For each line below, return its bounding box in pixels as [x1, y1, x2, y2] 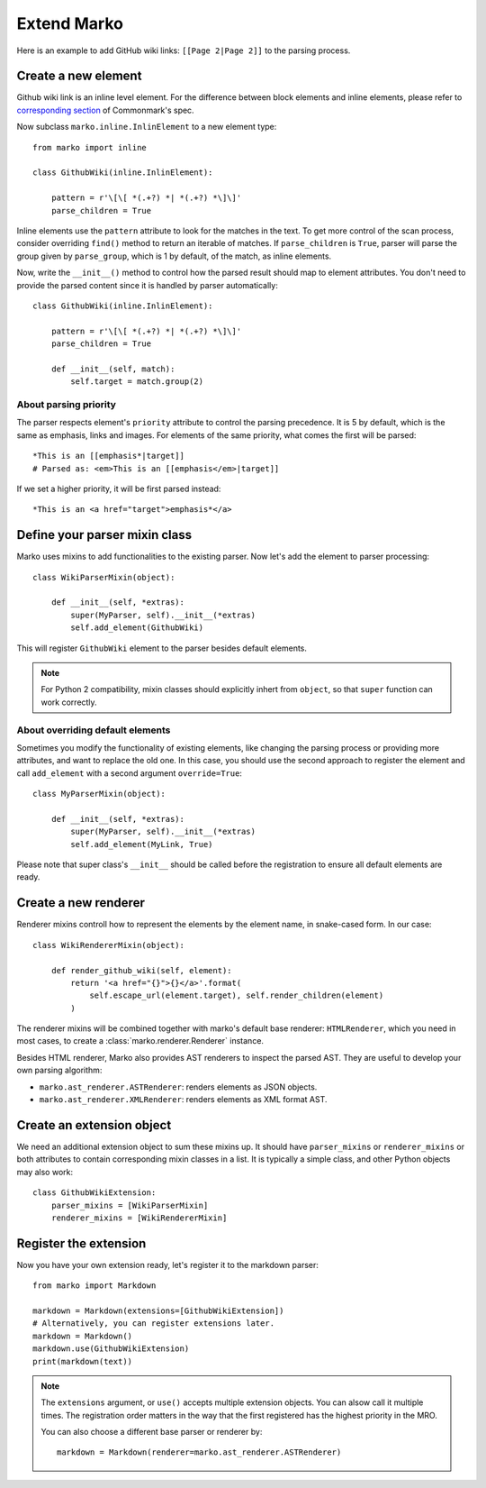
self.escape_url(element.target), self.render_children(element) [89, 990, 384, 1000]
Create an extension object [16, 1118, 172, 1133]
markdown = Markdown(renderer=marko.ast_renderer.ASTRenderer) [57, 1447, 342, 1457]
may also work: [16, 1166, 74, 1177]
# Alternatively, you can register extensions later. [32, 1319, 274, 1328]
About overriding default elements [16, 724, 171, 736]
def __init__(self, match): [50, 363, 175, 374]
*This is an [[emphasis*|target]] [32, 451, 184, 461]
